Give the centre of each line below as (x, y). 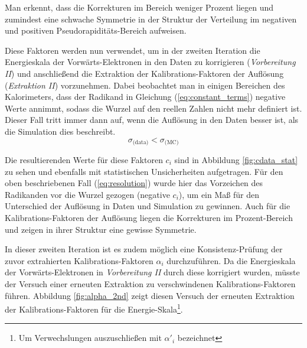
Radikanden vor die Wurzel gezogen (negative (87, 194)
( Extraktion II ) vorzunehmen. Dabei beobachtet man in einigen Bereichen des (145, 85)
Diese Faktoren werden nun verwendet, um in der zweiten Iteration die (133, 50)
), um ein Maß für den (219, 194)
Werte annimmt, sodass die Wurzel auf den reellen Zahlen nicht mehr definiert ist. (153, 108)
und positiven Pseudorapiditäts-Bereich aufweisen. (96, 30)
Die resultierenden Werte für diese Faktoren (84, 159)
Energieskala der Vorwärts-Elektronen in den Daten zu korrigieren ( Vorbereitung (150, 62)
